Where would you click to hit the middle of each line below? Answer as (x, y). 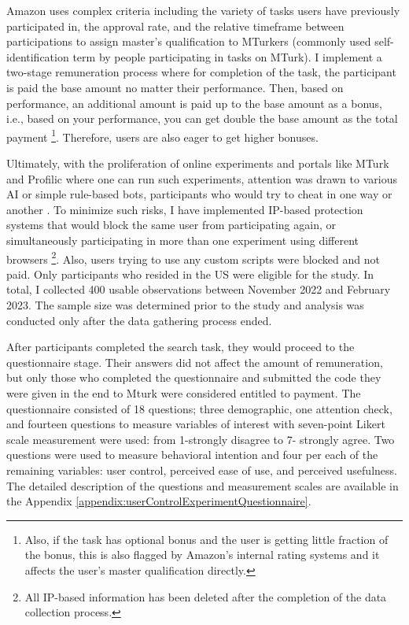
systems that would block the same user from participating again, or (171, 225)
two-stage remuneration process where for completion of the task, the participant (201, 72)
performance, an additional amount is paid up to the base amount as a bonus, (194, 103)
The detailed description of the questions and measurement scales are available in (203, 485)
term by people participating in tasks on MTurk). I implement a (227, 56)
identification (38, 56)
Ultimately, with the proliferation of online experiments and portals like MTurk (198, 163)
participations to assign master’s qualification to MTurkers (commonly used (189, 41)
